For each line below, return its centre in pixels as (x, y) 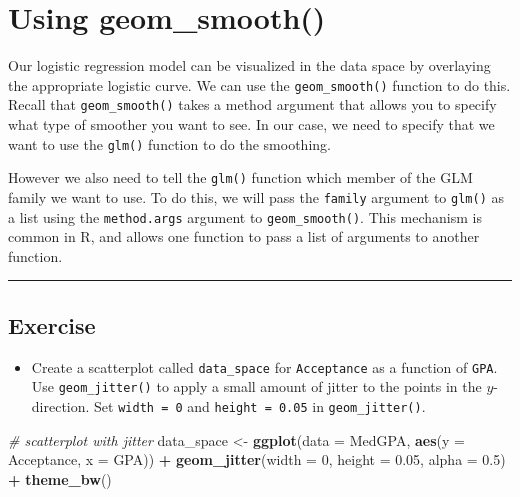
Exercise (52, 324)
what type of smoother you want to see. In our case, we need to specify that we (251, 124)
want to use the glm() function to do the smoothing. (169, 143)
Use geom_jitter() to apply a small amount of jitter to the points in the (256, 386)
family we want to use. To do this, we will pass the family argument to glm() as (256, 196)
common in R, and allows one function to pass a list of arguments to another (244, 236)
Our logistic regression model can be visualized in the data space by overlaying (249, 65)
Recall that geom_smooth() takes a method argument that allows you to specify (252, 104)
